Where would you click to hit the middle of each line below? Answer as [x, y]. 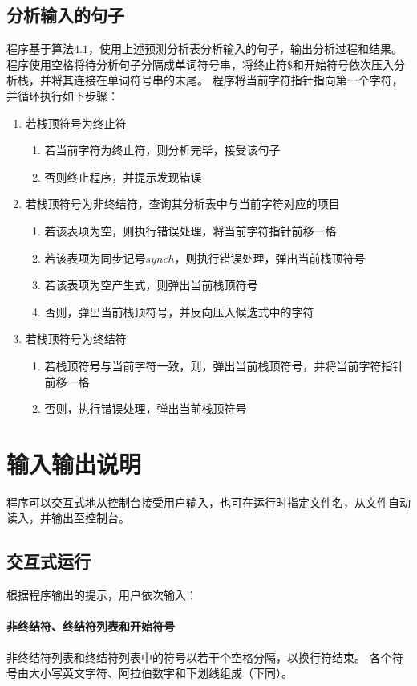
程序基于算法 [40, 49]
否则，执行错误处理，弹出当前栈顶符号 [146, 408]
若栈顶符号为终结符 [76, 339]
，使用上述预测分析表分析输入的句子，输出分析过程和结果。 [245, 49]
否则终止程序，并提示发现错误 [123, 176]
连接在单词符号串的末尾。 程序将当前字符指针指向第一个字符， [238, 80]
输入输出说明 [74, 463]
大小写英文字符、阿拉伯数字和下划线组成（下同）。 [160, 673]
